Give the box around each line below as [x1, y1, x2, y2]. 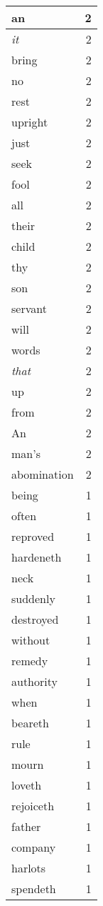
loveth [11, 777, 42, 793]
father [11, 818, 41, 835]
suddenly [11, 590, 55, 607]
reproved [11, 528, 55, 544]
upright [11, 114, 48, 130]
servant [11, 300, 47, 317]
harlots [11, 860, 46, 876]
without [11, 632, 50, 648]
